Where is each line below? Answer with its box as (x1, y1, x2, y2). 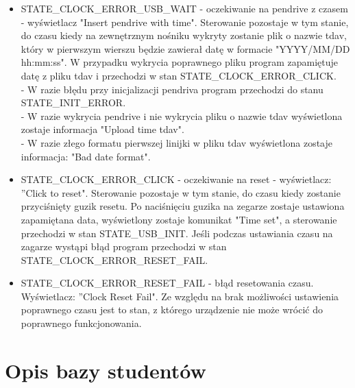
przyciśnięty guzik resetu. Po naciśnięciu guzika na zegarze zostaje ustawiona (21, 199, 345, 213)
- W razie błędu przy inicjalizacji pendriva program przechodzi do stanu (21, 82, 323, 96)
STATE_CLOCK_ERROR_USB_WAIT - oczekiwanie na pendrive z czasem (21, 1, 348, 15)
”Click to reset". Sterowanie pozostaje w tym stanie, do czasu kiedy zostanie (21, 185, 341, 199)
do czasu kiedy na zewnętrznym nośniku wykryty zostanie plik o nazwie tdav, (21, 28, 347, 43)
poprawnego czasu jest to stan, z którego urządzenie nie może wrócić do (21, 302, 323, 317)
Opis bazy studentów (5, 356, 206, 384)
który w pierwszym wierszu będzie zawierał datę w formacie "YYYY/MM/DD (21, 41, 350, 56)
